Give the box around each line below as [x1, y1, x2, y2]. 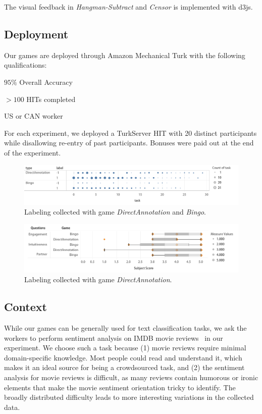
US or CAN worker [4, 111, 63, 121]
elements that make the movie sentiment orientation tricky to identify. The [4, 382, 236, 392]
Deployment [4, 26, 69, 41]
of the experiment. [4, 147, 61, 158]
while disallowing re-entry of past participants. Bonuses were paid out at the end [4, 137, 254, 148]
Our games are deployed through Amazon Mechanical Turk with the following [4, 49, 245, 60]
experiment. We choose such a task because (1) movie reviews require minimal [4, 342, 246, 353]
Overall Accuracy [19, 76, 73, 87]
